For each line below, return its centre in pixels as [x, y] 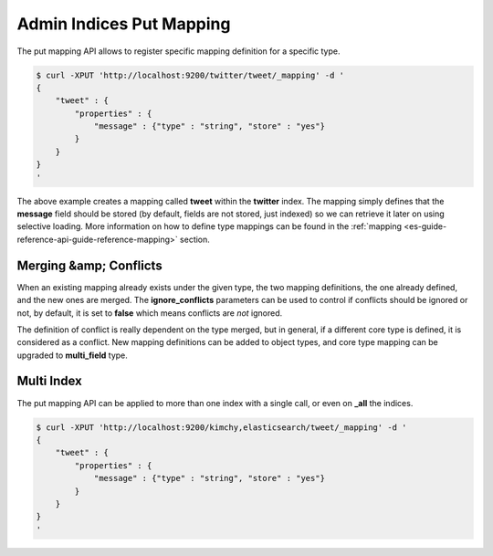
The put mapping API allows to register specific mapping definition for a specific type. [178, 51]
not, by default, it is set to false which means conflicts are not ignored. [150, 313]
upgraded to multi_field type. [72, 355]
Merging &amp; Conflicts [90, 265]
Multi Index [49, 381]
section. [194, 239]
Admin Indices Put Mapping [124, 24]
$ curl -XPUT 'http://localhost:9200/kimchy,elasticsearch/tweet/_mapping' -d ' [221, 427]
